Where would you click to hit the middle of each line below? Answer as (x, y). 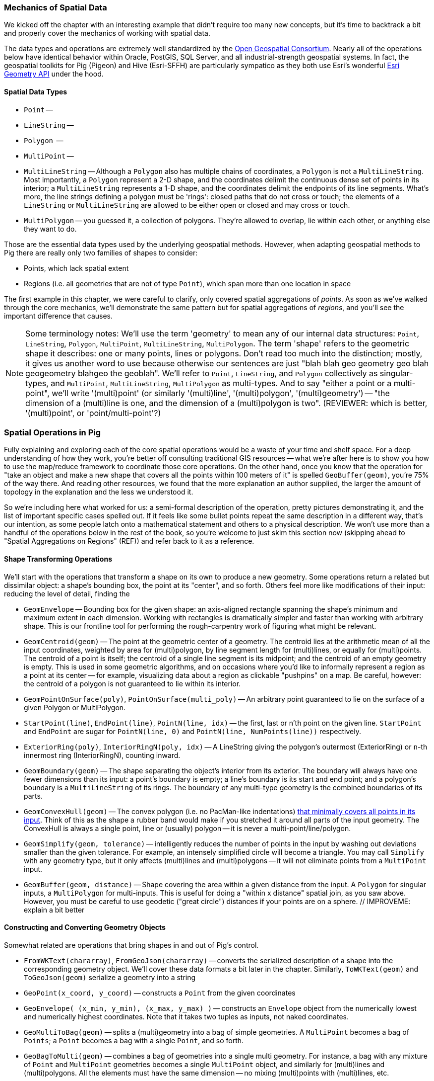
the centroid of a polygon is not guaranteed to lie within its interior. (132, 683)
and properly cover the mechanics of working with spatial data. (107, 33)
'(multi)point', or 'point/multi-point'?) (93, 413)
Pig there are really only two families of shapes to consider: (101, 252)
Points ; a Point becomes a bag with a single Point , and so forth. (134, 1040)
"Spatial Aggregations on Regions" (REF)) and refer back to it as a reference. (129, 541)
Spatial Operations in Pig (53, 432)
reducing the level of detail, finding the (67, 593)
